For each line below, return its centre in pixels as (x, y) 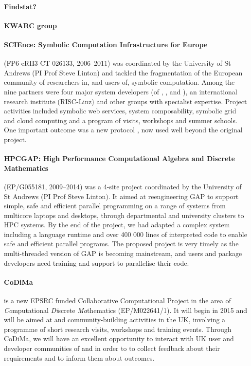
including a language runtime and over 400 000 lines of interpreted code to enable (125, 234)
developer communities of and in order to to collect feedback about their (112, 348)
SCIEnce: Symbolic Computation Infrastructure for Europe (106, 44)
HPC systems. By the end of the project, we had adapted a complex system (117, 225)
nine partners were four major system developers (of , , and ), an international (121, 91)
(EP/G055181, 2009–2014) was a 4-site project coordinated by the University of (123, 186)
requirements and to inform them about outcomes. (79, 357)
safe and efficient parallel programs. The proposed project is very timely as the (121, 244)
